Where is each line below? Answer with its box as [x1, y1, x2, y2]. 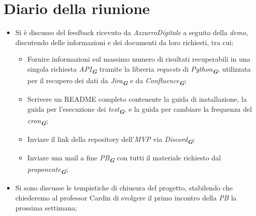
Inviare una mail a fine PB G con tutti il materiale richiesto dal [27, 152, 221, 164]
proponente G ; [27, 164, 68, 176]
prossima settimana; [15, 202, 77, 212]
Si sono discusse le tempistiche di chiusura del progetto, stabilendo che [15, 182, 233, 193]
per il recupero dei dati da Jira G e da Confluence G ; [27, 75, 187, 87]
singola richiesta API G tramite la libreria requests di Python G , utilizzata [27, 63, 251, 76]
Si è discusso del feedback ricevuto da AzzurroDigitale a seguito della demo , [15, 27, 248, 38]
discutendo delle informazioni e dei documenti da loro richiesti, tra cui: [15, 37, 234, 47]
